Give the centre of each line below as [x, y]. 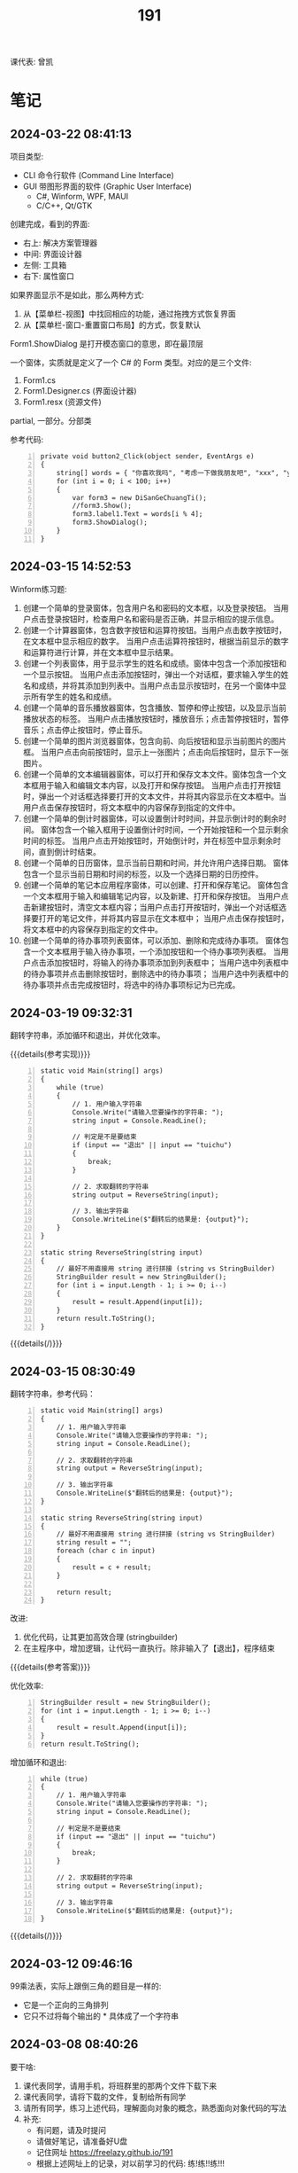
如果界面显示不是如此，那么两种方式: [77, 295]
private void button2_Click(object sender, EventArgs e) [147, 457]
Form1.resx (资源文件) [62, 402]
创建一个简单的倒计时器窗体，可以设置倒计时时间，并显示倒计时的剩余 [151, 818]
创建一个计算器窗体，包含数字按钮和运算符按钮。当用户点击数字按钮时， [154, 629]
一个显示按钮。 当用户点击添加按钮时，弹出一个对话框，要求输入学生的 [152, 674]
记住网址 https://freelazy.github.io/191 [104, 2152]
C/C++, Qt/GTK [64, 206]
